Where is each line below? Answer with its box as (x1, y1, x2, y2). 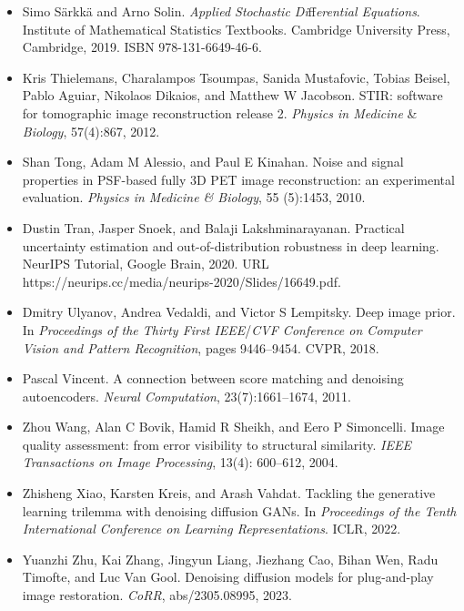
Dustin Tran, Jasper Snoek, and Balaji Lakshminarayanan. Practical (22, 218, 405, 237)
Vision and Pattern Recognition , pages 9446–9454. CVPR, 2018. (22, 338, 379, 357)
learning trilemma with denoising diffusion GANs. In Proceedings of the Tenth (22, 501, 457, 520)
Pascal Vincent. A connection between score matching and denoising (22, 369, 404, 388)
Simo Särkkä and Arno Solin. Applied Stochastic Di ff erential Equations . (22, 2, 420, 20)
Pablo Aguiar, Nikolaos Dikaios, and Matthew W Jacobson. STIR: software (22, 86, 443, 105)
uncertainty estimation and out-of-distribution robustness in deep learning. (22, 236, 439, 255)
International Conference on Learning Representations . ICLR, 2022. (22, 519, 401, 538)
